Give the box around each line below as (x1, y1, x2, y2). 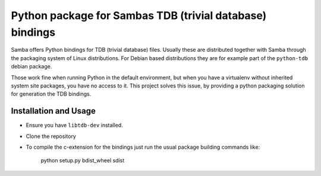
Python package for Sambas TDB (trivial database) (11, 9, 267, 22)
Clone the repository (26, 133, 77, 140)
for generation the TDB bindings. (11, 90, 92, 98)
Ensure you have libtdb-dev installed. (26, 122, 123, 129)
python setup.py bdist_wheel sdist (40, 157, 125, 164)
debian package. (11, 63, 52, 70)
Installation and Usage (11, 106, 96, 116)
